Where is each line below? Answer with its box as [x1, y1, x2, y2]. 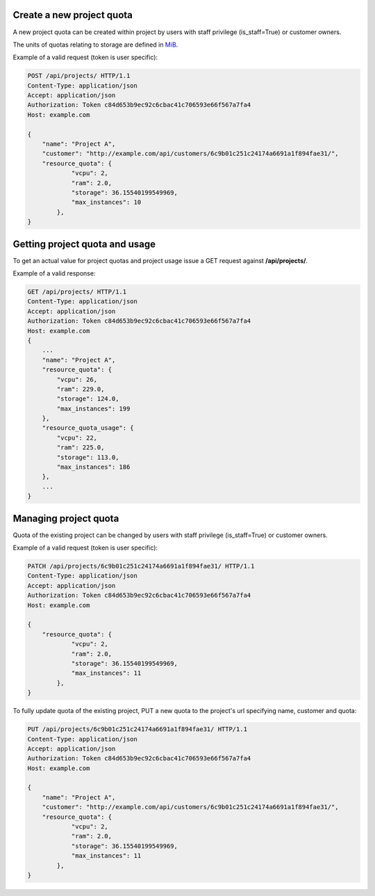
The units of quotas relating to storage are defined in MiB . [12, 40, 178, 49]
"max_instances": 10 [71, 198, 142, 207]
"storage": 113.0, [56, 453, 119, 461]
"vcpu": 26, [56, 376, 97, 383]
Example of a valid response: [12, 269, 96, 278]
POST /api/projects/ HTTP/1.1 [27, 72, 131, 80]
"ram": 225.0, [56, 444, 105, 451]
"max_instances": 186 [56, 463, 131, 471]
